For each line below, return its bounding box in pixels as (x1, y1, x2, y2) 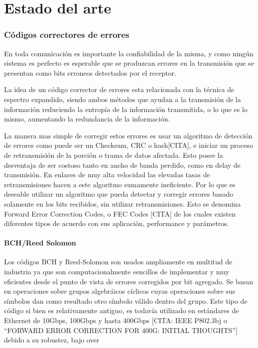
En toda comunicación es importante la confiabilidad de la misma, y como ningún (4, 48, 254, 58)
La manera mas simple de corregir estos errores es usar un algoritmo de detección (4, 130, 253, 140)
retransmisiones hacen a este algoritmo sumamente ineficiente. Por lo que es (4, 179, 236, 189)
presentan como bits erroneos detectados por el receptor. (4, 67, 176, 78)
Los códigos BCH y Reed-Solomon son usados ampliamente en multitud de (4, 256, 233, 267)
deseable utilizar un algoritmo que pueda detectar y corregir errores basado (4, 189, 234, 199)
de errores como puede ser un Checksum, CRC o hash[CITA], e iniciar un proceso (4, 140, 253, 150)
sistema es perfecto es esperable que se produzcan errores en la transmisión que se (4, 58, 254, 68)
